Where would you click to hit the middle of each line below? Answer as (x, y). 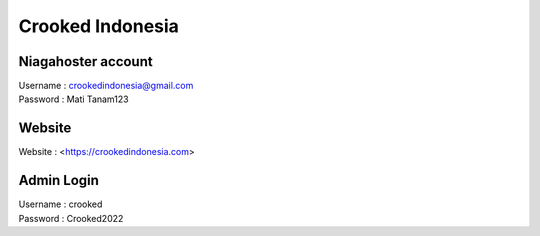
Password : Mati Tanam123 (73, 99)
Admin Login (59, 180)
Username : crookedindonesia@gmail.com (106, 86)
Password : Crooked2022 (71, 218)
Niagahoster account (86, 61)
